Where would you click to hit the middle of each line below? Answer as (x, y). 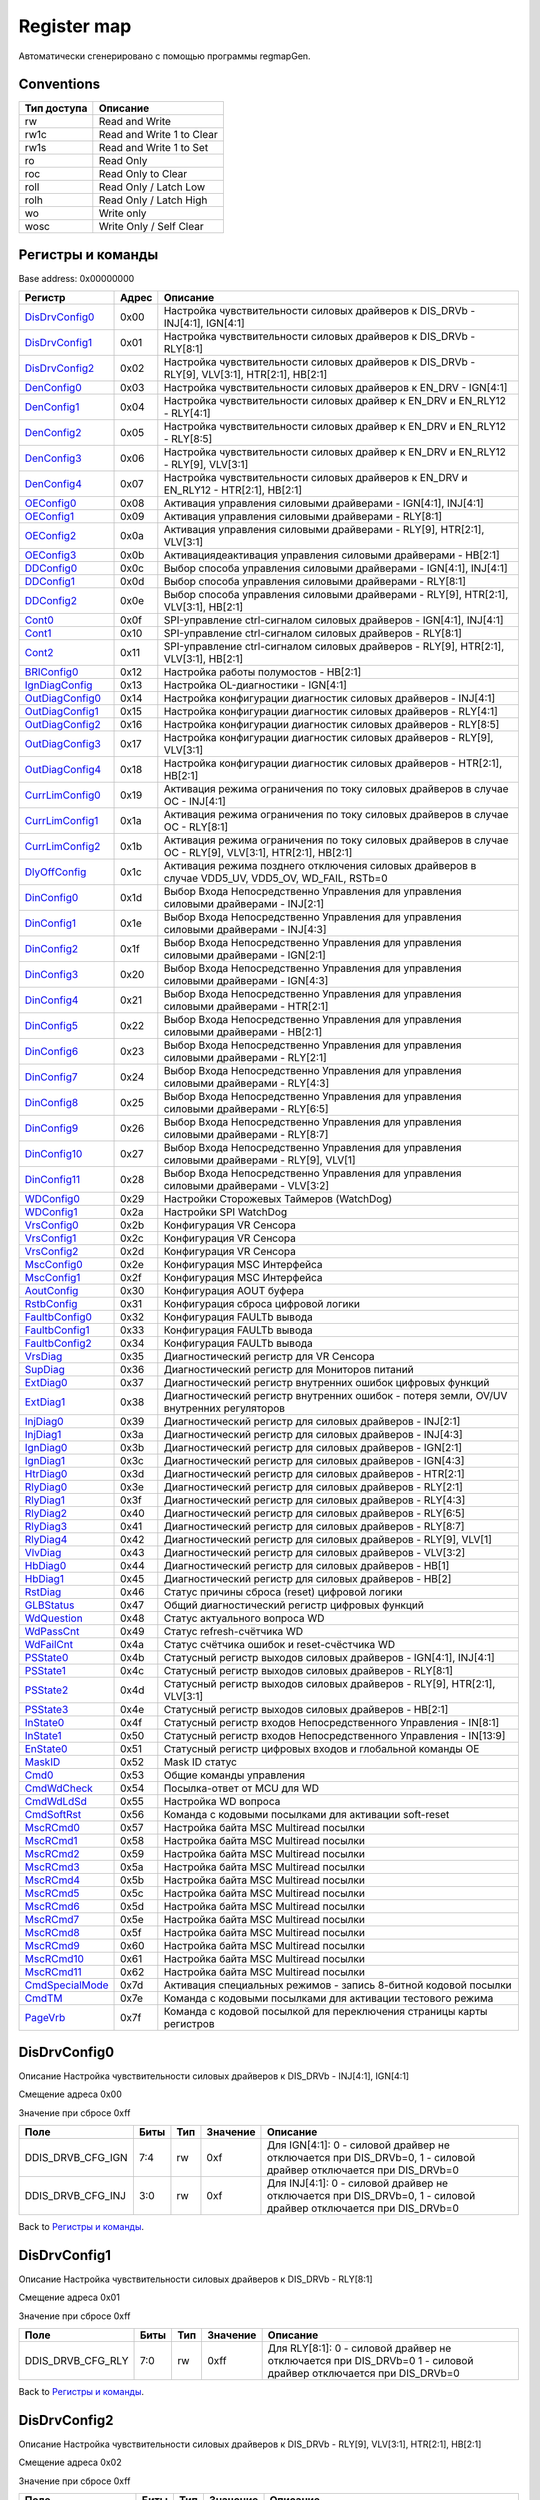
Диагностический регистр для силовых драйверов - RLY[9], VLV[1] (327, 1540)
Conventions (59, 84)
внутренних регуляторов (224, 1408)
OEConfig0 (50, 503)
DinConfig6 (51, 1052)
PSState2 (46, 1690)
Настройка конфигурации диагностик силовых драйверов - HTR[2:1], (333, 763)
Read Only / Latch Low (152, 187)
